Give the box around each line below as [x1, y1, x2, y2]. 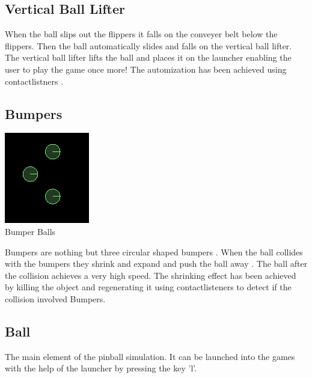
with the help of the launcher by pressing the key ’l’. [5, 362, 197, 374]
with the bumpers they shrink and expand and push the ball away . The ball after [5, 257, 308, 270]
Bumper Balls [5, 225, 56, 237]
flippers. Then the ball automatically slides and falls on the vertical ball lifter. [5, 39, 292, 52]
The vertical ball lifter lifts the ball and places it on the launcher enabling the [5, 51, 292, 64]
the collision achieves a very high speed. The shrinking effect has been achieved [5, 269, 296, 281]
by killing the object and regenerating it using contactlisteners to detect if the [5, 281, 292, 293]
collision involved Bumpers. [5, 292, 106, 305]
